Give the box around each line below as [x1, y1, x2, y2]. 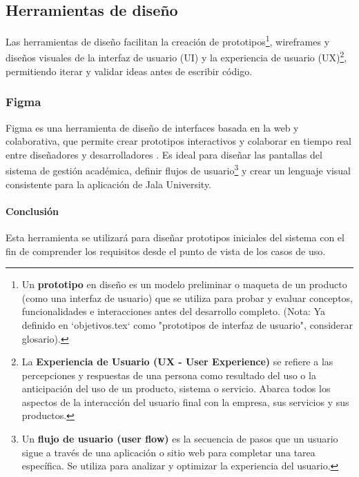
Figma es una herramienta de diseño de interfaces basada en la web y [6, 120, 299, 134]
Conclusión [6, 203, 59, 218]
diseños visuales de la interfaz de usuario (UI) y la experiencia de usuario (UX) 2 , [6, 48, 347, 65]
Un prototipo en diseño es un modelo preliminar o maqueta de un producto [21, 277, 347, 292]
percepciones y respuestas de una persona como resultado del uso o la [21, 367, 316, 382]
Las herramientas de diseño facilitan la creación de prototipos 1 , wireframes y [6, 32, 330, 48]
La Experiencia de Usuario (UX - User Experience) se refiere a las [21, 354, 333, 369]
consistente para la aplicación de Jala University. [6, 176, 212, 191]
